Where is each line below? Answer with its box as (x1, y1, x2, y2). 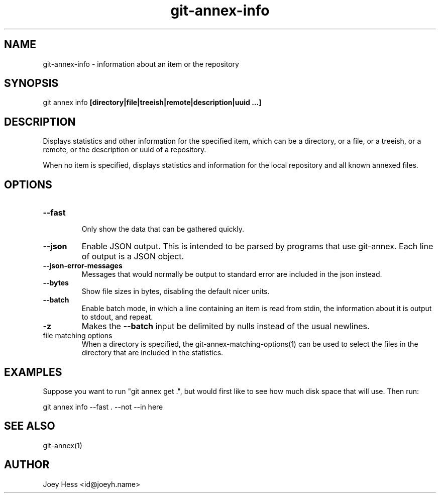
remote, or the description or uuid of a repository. (43, 145, 206, 154)
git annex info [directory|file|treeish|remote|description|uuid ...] (43, 98, 262, 107)
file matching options (43, 331, 113, 340)
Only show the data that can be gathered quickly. (81, 225, 245, 234)
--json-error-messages (43, 261, 123, 270)
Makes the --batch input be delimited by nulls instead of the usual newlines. (81, 321, 370, 332)
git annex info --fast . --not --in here (43, 402, 163, 411)
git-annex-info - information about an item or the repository (43, 59, 239, 68)
